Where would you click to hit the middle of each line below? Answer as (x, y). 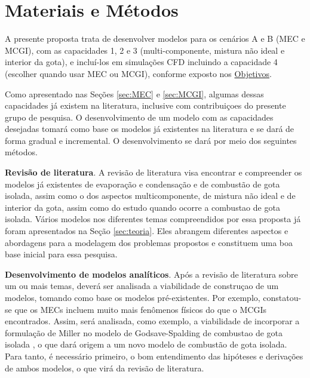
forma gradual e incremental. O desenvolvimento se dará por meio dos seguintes (151, 140)
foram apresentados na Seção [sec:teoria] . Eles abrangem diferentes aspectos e (147, 231)
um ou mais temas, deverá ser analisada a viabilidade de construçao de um (142, 286)
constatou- (282, 297)
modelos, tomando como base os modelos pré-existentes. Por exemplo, (133, 297)
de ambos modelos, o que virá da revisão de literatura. (105, 368)
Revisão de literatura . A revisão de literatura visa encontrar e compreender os (154, 172)
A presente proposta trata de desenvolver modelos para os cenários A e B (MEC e (155, 39)
